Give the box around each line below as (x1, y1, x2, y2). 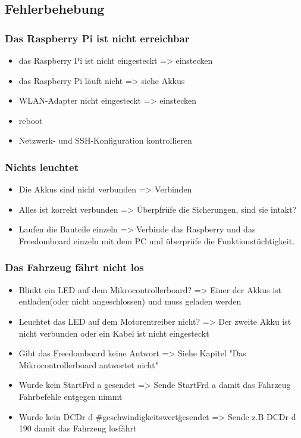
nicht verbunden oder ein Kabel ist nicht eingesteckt (18, 327, 209, 339)
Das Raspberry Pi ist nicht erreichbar (5, 30, 190, 45)
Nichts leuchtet (5, 159, 79, 174)
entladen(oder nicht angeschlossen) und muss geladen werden (18, 295, 242, 307)
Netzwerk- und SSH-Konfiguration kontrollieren (18, 134, 192, 147)
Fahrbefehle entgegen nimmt (18, 390, 123, 402)
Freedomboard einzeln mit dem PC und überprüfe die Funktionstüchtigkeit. (18, 234, 295, 247)
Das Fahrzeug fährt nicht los (5, 260, 144, 275)
